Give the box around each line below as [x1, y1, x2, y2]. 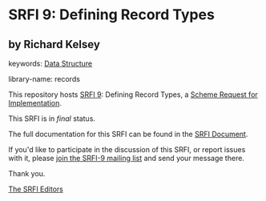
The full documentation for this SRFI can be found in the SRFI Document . [8, 130, 248, 139]
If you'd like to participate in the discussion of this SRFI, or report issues [8, 145, 246, 154]
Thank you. [8, 169, 46, 178]
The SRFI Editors [8, 184, 64, 194]
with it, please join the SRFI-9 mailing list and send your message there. [8, 154, 244, 163]
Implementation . [8, 98, 62, 107]
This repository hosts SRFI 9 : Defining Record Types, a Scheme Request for [8, 90, 258, 99]
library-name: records [8, 74, 80, 83]
